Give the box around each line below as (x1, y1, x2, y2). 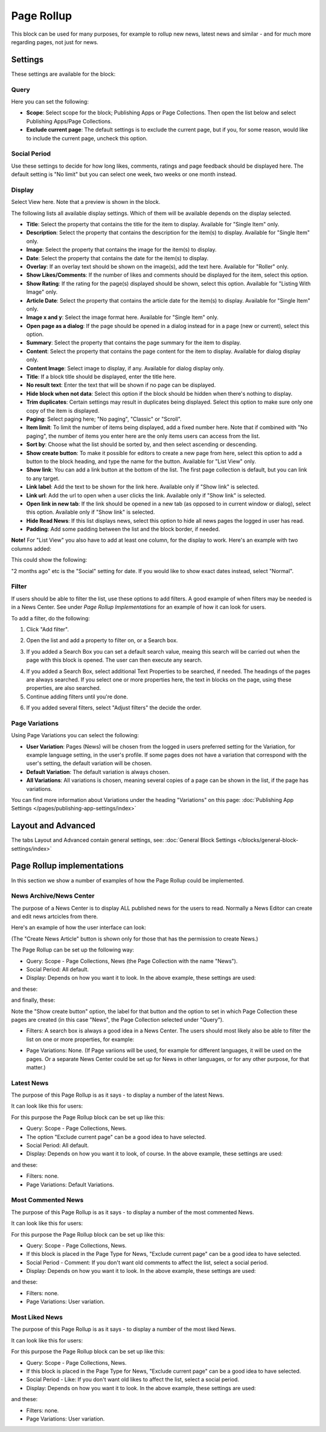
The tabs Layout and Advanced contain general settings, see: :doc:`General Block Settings (11, 836, 237, 844)
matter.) (26, 1063, 46, 1071)
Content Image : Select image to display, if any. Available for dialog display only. (26, 364, 225, 372)
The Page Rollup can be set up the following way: (11, 946, 135, 953)
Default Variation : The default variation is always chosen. (26, 768, 170, 775)
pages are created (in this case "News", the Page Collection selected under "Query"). (11, 1016, 224, 1023)
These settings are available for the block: (11, 70, 116, 77)
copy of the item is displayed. (26, 407, 100, 414)
